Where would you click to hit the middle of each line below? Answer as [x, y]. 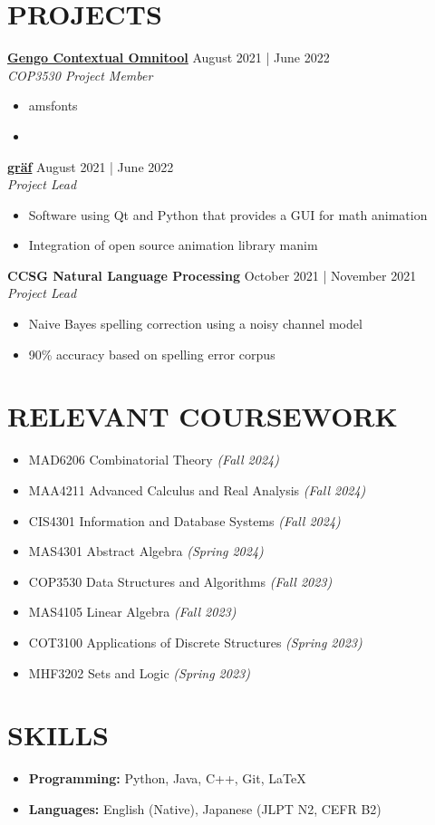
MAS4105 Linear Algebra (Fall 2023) [132, 612]
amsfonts [53, 106]
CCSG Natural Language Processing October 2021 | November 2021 [212, 275]
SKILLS [58, 735]
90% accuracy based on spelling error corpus [152, 354]
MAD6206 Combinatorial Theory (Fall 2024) [154, 460]
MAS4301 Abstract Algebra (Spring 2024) [146, 551]
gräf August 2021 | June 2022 [91, 166]
